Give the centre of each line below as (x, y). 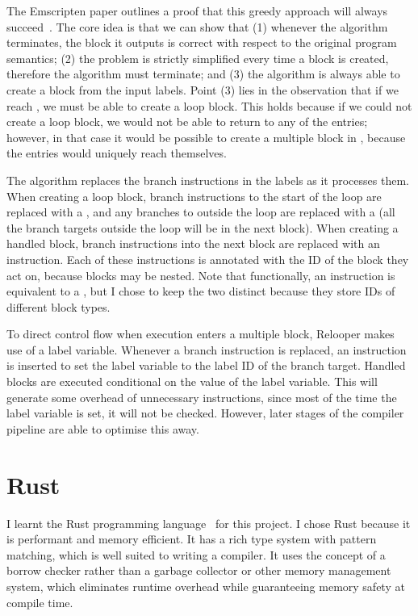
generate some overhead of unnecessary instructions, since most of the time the (202, 397)
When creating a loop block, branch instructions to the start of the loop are (194, 196)
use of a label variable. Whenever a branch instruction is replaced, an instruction (207, 349)
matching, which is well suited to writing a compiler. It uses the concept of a (196, 554)
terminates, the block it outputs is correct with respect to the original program (202, 42)
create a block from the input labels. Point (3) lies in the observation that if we (203, 89)
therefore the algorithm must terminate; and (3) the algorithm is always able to (203, 74)
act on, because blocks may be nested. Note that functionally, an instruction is (201, 275)
